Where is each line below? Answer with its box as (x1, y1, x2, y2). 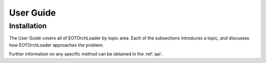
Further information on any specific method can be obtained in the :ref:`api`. (9, 51, 164, 57)
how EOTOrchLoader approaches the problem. (9, 42, 104, 48)
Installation (9, 21, 47, 30)
